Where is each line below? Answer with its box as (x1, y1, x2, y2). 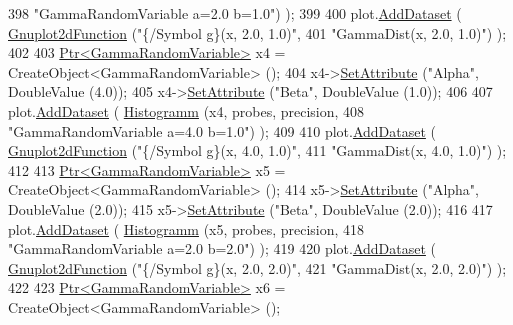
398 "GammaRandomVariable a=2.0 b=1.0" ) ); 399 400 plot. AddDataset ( (8, 3, 462, 23)
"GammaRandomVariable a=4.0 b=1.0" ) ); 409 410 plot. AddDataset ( (8, 120, 437, 141)
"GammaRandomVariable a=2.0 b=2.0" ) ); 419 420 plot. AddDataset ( (8, 238, 437, 259)
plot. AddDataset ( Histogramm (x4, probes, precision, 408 (8, 100, 365, 121)
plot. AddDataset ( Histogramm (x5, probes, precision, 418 (8, 218, 365, 239)
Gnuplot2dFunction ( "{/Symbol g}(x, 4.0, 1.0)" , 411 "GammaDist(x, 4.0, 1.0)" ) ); (8, 140, 507, 161)
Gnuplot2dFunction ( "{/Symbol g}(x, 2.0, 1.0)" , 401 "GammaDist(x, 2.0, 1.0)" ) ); (8, 22, 507, 43)
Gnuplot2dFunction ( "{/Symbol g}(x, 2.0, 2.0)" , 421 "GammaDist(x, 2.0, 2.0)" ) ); (8, 257, 507, 278)
